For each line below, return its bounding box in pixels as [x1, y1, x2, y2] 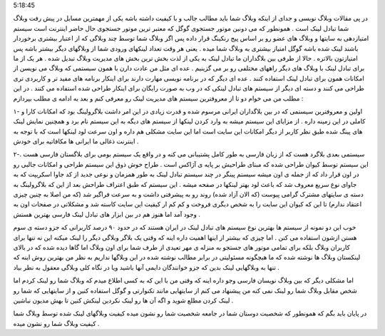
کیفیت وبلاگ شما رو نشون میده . [13, 319, 100, 327]
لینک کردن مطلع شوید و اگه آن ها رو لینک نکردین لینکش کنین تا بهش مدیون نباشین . [13, 296, 234, 305]
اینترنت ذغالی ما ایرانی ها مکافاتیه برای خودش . [13, 137, 139, 146]
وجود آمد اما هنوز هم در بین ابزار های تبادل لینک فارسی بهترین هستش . [13, 210, 201, 218]
